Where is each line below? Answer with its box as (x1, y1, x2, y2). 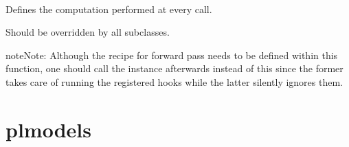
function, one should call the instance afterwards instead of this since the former (5, 61, 344, 76)
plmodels (5, 115, 91, 143)
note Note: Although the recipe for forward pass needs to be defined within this (5, 47, 338, 62)
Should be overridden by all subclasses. (5, 25, 170, 39)
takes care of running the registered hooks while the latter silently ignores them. (5, 74, 343, 89)
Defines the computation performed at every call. (5, 1, 212, 16)
